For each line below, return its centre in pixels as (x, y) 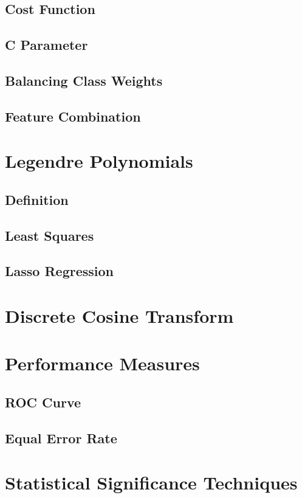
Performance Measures (102, 363)
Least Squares (50, 235)
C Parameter (46, 45)
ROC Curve (43, 402)
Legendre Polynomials (99, 161)
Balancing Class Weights (84, 80)
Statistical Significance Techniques (151, 482)
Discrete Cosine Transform (119, 316)
